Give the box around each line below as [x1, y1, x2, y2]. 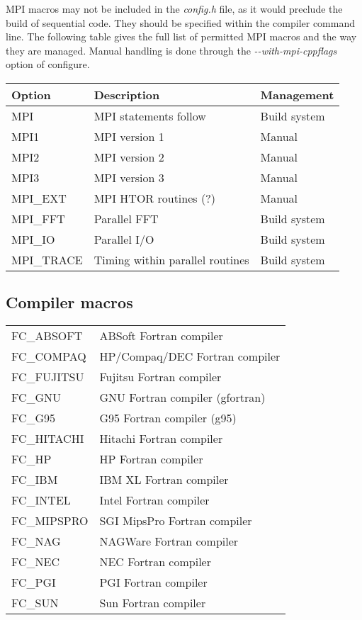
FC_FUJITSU [11, 368, 84, 385]
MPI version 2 [94, 148, 164, 165]
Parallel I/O [94, 230, 154, 247]
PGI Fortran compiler [99, 574, 208, 591]
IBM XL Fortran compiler [99, 471, 229, 488]
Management [260, 86, 334, 103]
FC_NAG [11, 533, 61, 550]
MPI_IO [11, 230, 55, 247]
